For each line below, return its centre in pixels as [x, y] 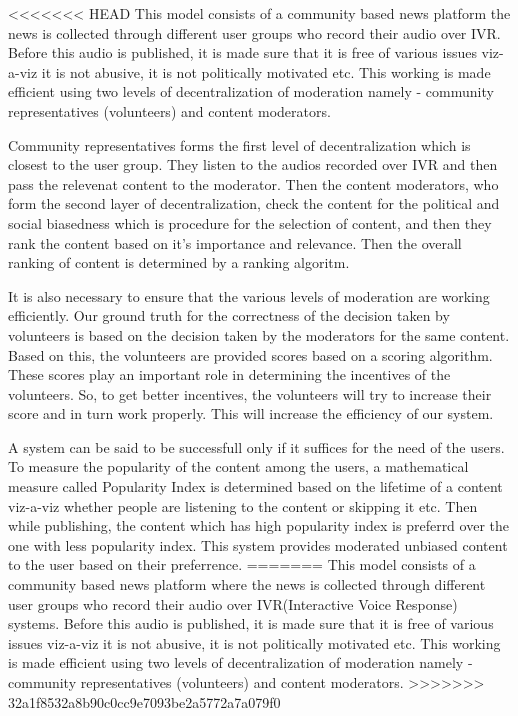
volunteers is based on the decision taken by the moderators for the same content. [259, 334]
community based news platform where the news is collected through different [247, 584]
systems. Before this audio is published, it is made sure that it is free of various [251, 623]
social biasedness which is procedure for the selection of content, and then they [250, 222]
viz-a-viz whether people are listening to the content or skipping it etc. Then [243, 505]
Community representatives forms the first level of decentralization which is [239, 144]
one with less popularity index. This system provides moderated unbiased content [258, 544]
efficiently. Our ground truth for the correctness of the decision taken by [229, 315]
